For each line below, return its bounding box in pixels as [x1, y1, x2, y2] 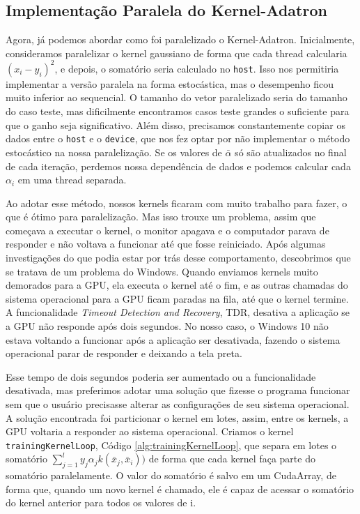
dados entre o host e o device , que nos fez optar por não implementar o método [6, 131, 350, 146]
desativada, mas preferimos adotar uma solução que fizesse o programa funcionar [6, 383, 350, 398]
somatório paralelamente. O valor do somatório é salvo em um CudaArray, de [6, 468, 336, 483]
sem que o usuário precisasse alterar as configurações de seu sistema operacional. [6, 397, 350, 411]
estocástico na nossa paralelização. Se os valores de [6, 144, 222, 159]
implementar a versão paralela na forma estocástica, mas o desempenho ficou [6, 76, 334, 91]
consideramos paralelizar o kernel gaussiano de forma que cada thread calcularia [6, 45, 347, 60]
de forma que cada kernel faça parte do [148, 451, 315, 466]
